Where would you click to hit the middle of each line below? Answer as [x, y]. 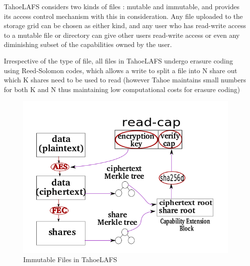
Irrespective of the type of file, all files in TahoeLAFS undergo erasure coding [118, 60]
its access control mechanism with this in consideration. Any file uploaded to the [124, 16]
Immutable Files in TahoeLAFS [70, 259]
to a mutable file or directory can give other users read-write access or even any [122, 35]
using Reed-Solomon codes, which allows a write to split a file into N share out [121, 70]
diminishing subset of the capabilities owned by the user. [88, 44]
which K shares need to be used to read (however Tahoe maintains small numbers [125, 80]
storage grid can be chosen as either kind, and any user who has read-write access [125, 25]
